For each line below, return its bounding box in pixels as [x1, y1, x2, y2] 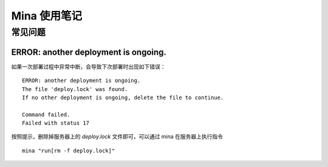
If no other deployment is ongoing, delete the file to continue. [22, 94, 224, 101]
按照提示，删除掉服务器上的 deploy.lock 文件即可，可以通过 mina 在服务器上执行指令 [11, 133, 224, 140]
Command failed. [22, 111, 70, 118]
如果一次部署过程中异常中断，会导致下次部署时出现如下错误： [11, 63, 166, 70]
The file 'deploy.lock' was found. [22, 86, 128, 92]
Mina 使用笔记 [11, 9, 82, 22]
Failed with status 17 [22, 120, 90, 127]
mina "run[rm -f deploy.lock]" [22, 147, 115, 154]
